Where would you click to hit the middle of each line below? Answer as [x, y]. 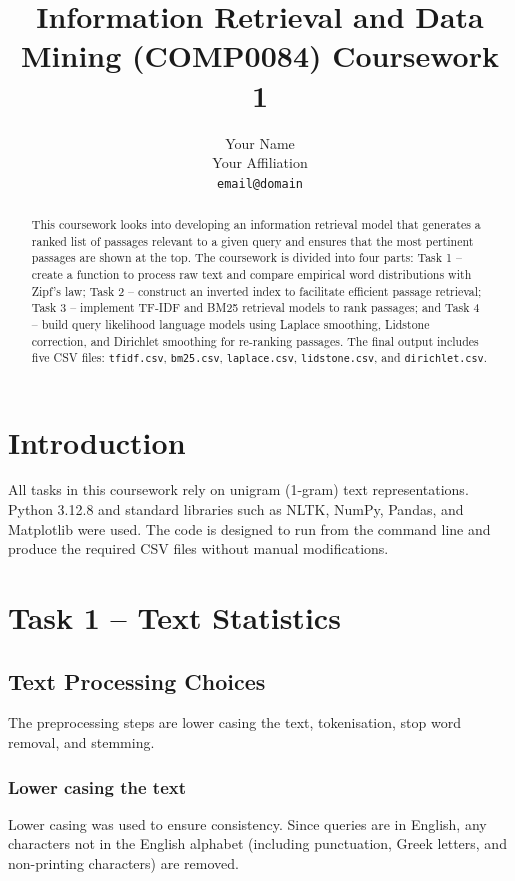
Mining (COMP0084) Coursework [260, 55]
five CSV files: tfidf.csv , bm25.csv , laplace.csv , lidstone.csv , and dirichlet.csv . [259, 357]
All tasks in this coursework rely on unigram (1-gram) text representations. [238, 489]
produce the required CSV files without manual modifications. [198, 548]
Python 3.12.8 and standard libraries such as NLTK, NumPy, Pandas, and [236, 509]
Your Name [260, 142]
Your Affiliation [260, 162]
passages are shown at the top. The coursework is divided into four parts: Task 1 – [246, 257]
